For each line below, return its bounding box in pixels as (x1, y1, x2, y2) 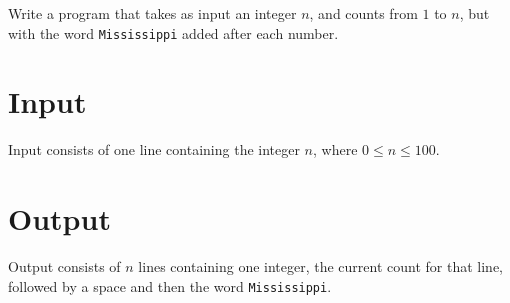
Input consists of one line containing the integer (8, 139, 300, 160)
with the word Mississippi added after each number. (8, 22, 339, 43)
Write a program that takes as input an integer (8, 3, 297, 23)
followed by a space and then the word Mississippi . (8, 275, 332, 296)
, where (313, 139, 358, 160)
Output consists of (8, 256, 121, 277)
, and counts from (309, 3, 418, 23)
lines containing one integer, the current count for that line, (138, 256, 504, 277)
